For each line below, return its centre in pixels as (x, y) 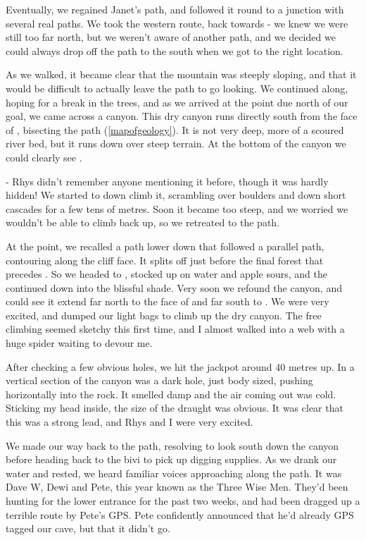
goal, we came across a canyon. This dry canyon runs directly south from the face (182, 116)
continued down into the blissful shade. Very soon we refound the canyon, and (174, 287)
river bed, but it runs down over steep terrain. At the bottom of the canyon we (176, 143)
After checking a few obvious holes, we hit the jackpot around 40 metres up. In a (180, 366)
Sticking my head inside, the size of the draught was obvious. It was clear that (175, 408)
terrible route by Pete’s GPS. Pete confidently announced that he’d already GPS (180, 514)
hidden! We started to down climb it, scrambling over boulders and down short (176, 195)
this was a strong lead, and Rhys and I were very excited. (130, 422)
